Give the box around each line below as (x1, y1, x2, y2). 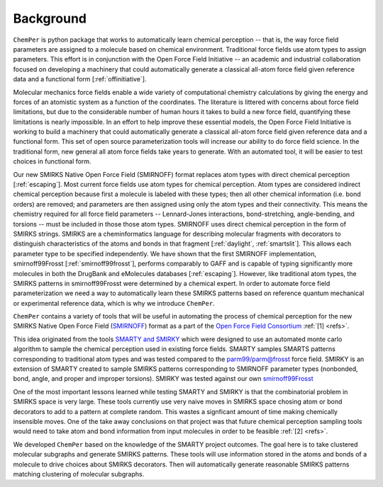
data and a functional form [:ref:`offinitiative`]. (13, 75, 147, 84)
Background (13, 11, 87, 26)
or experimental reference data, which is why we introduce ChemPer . (13, 299, 216, 307)
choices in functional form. (13, 157, 91, 166)
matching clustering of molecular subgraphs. (13, 469, 145, 478)
